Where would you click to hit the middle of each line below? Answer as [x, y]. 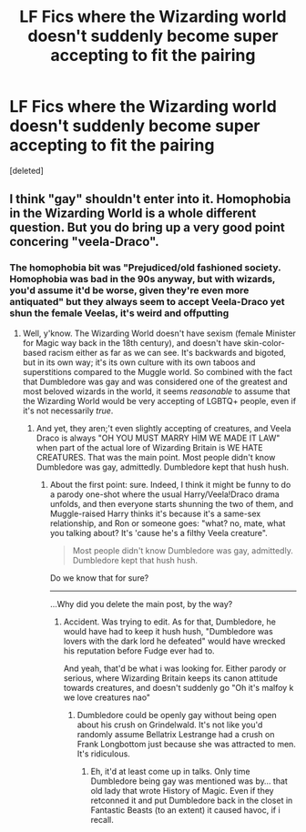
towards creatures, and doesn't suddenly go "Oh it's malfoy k [178, 687]
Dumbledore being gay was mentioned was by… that [189, 781]
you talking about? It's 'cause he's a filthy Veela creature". [159, 533]
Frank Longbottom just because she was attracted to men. [186, 744]
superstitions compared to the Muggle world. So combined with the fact [158, 371]
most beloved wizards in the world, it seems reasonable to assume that [156, 391]
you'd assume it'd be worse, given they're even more [129, 290]
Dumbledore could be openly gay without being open [177, 715]
